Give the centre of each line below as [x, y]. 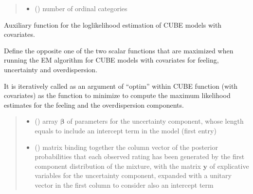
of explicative [229, 166]
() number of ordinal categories [81, 8]
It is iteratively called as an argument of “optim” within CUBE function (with [121, 86]
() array [46, 121]
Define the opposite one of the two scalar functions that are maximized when [119, 50]
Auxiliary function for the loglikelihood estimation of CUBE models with [113, 24]
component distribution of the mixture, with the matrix [118, 166]
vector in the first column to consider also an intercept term [124, 185]
